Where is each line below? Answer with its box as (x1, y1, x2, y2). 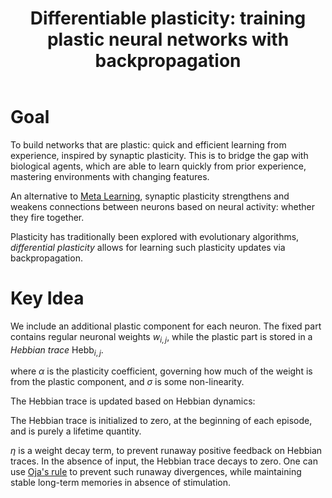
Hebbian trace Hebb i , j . (10, 343, 104, 358)
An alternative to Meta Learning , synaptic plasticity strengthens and (10, 190, 290, 202)
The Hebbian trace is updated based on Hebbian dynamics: (10, 395, 256, 407)
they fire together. (10, 211, 85, 223)
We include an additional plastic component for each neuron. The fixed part (10, 320, 322, 332)
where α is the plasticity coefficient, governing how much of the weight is (10, 365, 313, 377)
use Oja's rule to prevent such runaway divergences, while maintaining (10, 466, 302, 478)
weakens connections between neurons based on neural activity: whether (10, 200, 315, 212)
